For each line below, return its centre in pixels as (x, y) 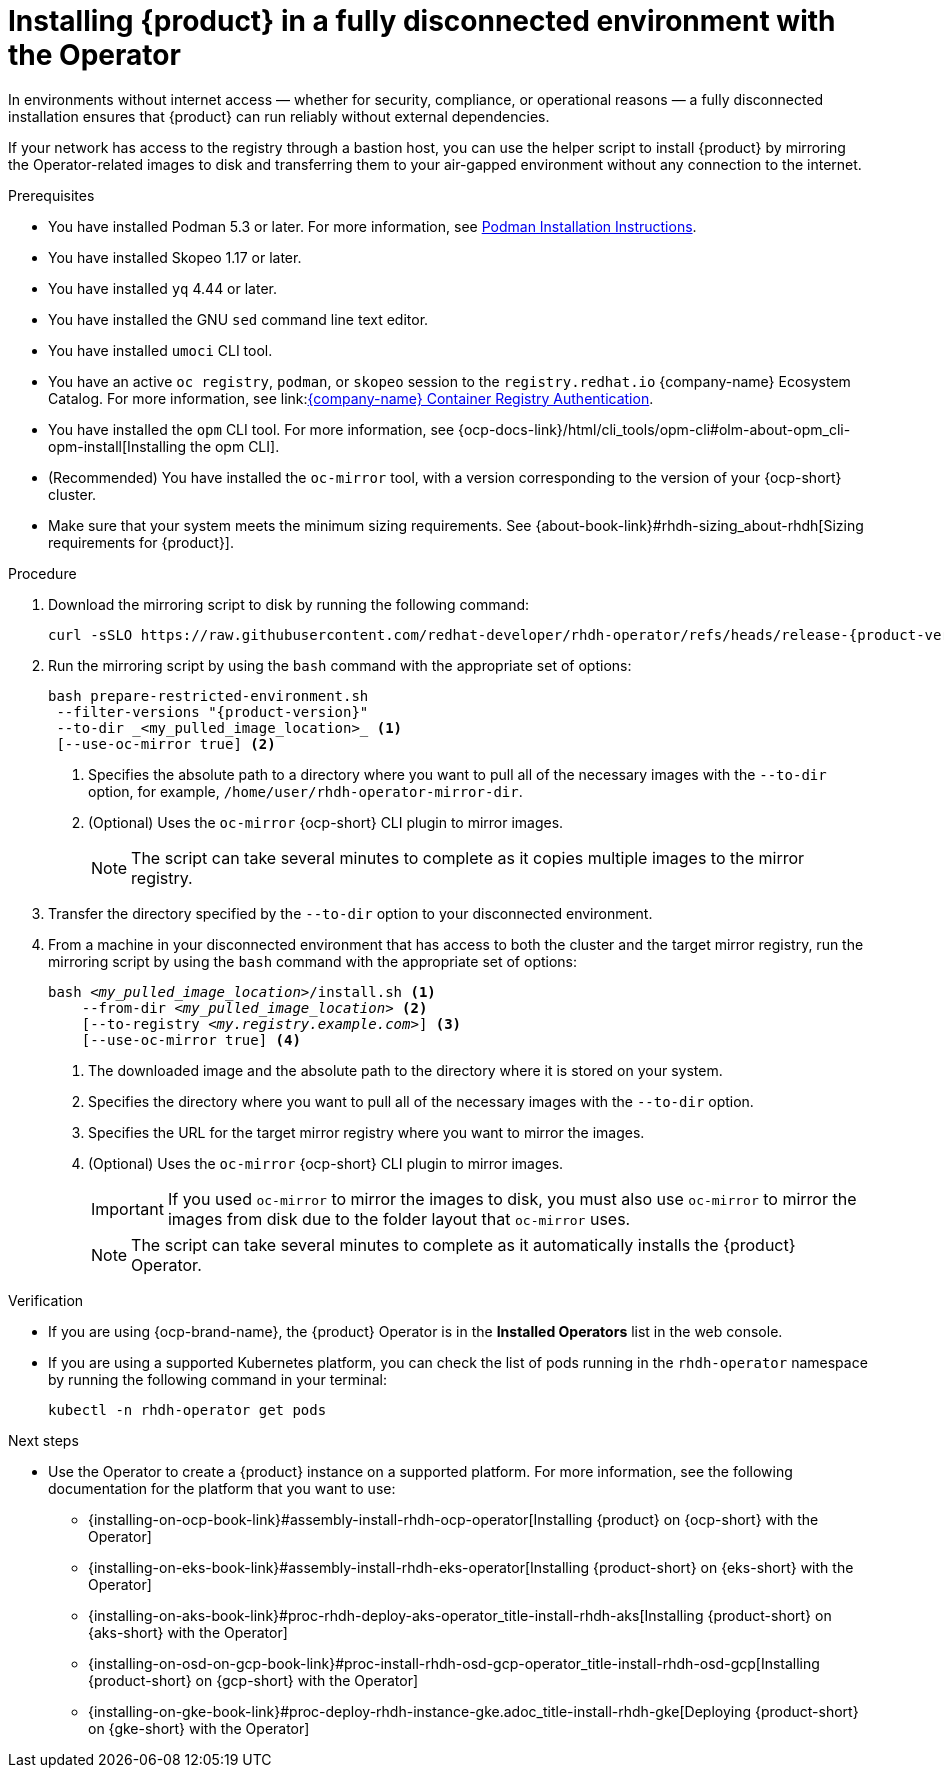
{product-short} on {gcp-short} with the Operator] (253, 1680)
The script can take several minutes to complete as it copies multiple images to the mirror (468, 857)
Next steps (43, 1440)
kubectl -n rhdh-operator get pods (187, 1409)
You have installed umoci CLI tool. (160, 350)
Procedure (42, 573)
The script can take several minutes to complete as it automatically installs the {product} (463, 1244)
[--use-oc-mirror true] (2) (166, 743)
